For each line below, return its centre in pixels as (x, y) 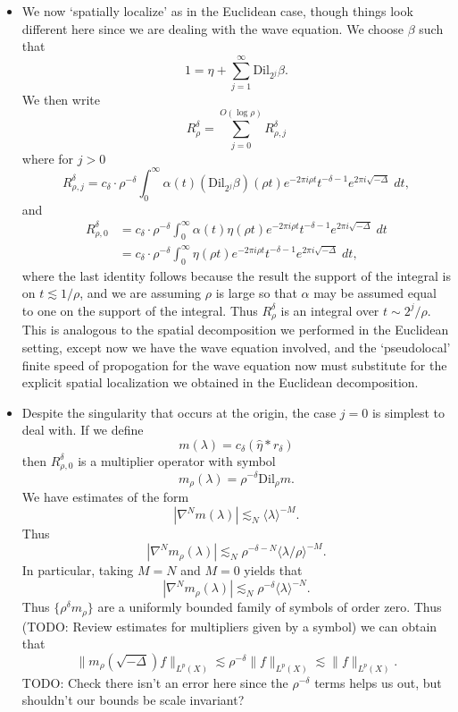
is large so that (256, 293)
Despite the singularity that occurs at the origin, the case (179, 412)
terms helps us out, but (378, 682)
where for (48, 158)
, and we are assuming (141, 293)
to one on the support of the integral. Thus (140, 310)
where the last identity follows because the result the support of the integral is (236, 275)
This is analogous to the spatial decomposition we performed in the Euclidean (235, 330)
